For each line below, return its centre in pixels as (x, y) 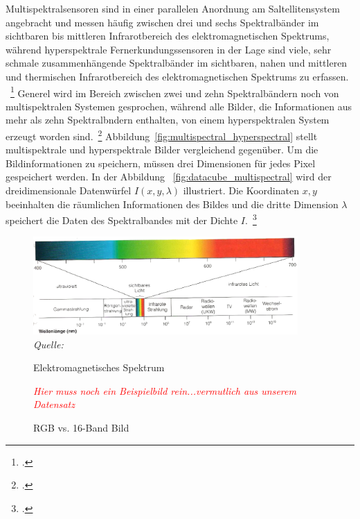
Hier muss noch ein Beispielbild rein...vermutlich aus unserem (165, 390)
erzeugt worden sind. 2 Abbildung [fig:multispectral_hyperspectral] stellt (162, 135)
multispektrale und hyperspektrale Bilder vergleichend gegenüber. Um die (162, 150)
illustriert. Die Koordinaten (241, 190)
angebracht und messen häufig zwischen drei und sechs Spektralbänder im (162, 22)
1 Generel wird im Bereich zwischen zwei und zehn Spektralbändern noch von (175, 92)
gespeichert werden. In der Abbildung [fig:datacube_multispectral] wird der (169, 177)
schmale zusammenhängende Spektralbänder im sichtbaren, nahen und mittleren (177, 63)
